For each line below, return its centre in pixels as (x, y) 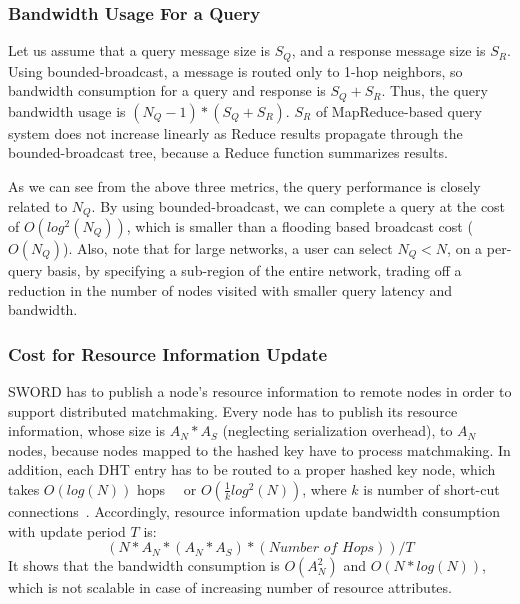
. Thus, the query (434, 90)
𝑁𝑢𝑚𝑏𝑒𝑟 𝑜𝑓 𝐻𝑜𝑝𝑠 (321, 548)
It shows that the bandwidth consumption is (144, 565)
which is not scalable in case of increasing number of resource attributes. (230, 587)
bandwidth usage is (67, 110)
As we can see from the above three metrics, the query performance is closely (244, 185)
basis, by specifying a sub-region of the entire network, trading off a (254, 269)
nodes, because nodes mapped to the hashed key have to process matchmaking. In (259, 449)
